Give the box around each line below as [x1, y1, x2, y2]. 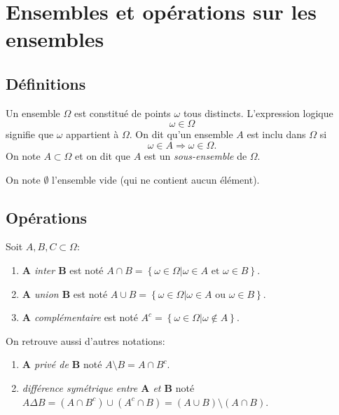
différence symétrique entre [22, 380, 138, 395]
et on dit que [75, 148, 131, 163]
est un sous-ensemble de [144, 148, 247, 163]
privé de [34, 357, 69, 372]
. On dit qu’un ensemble [129, 127, 233, 142]
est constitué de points [74, 105, 171, 120]
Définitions [6, 72, 86, 94]
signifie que [6, 127, 54, 142]
